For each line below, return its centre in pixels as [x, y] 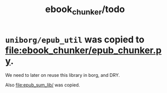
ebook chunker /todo [85, 10]
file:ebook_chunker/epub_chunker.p [83, 50]
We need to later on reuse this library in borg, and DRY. [62, 75]
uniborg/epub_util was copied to [75, 39]
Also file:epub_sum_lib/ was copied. [43, 85]
